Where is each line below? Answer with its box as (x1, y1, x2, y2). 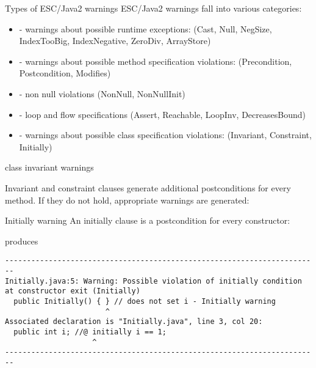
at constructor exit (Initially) (5, 287, 140, 296)
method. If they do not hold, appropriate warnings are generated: (5, 193, 250, 206)
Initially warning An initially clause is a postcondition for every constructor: (5, 214, 290, 227)
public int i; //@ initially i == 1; (13, 327, 167, 336)
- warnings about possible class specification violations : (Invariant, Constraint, (19, 128, 312, 141)
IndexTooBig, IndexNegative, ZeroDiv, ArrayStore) (19, 34, 211, 47)
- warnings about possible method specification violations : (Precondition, (19, 54, 292, 67)
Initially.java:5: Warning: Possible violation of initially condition (5, 276, 302, 285)
